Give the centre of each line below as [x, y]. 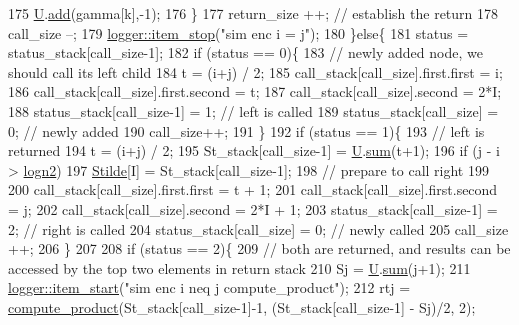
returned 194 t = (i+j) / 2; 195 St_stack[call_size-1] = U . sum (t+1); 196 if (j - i [254, 150]
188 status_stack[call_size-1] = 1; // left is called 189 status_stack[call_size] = [253, 110]
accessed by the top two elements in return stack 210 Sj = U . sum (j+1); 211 [239, 267]
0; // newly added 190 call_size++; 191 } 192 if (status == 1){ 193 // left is [246, 130]
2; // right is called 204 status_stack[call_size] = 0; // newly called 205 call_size [258, 228]
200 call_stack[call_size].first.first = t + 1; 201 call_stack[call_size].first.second [253, 189]
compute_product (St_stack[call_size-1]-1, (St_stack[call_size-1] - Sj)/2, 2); [242, 306]
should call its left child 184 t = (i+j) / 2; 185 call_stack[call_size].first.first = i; [255, 71]
